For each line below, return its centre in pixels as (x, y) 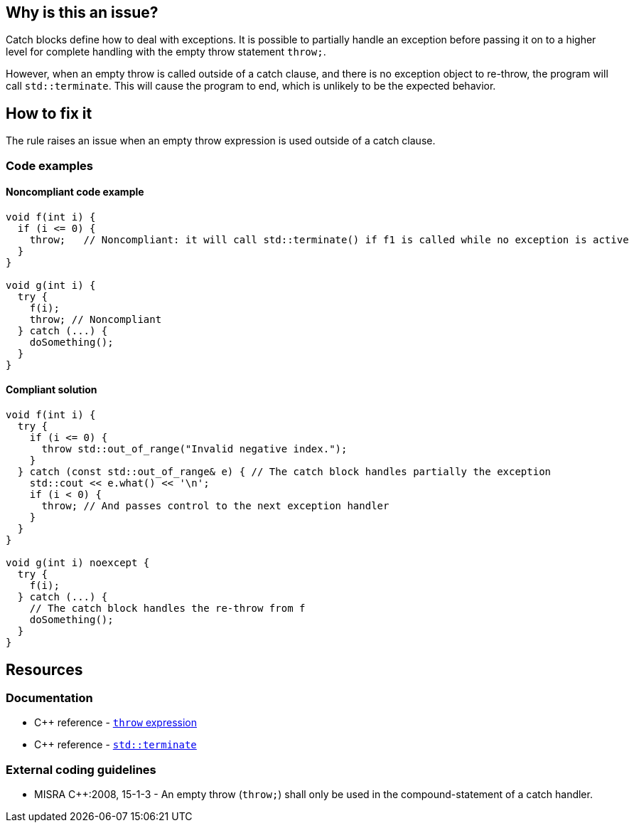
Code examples (50, 165)
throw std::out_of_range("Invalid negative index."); (194, 449)
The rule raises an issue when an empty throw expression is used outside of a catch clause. (221, 141)
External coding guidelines (81, 769)
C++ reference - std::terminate (115, 745)
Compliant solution (52, 390)
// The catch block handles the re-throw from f (167, 609)
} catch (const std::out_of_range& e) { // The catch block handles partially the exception (284, 472)
